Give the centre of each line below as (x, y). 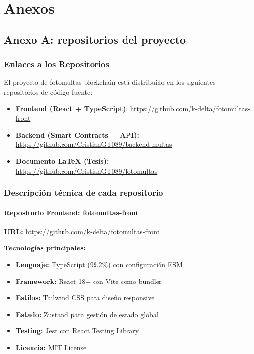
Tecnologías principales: (45, 248)
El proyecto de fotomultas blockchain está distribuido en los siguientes (110, 82)
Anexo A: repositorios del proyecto (95, 39)
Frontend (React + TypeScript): (72, 108)
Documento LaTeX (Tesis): (62, 160)
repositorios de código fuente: (48, 91)
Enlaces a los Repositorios (57, 64)
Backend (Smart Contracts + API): (78, 134)
